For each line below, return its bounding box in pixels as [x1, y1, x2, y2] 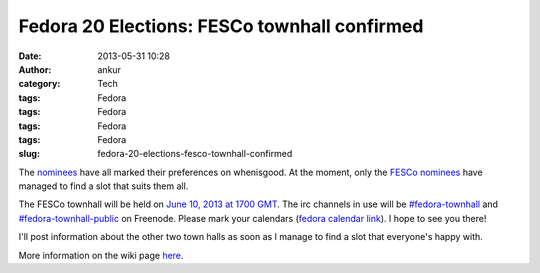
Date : [18, 50, 42, 62]
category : [18, 78, 61, 90]
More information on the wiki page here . [18, 249, 184, 261]
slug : [18, 148, 40, 160]
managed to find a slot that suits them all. [18, 180, 189, 192]
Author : [18, 63, 52, 75]
